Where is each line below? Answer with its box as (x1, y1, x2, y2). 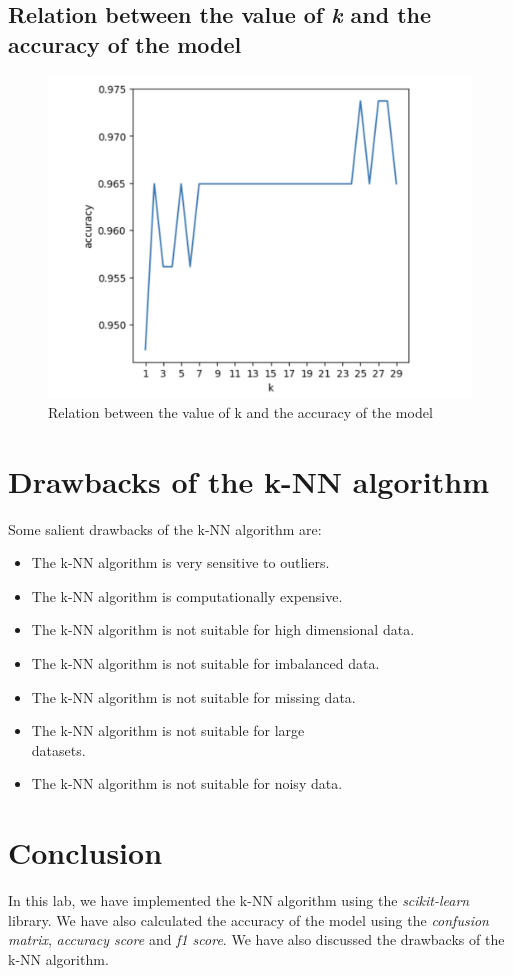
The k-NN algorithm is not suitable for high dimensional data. (31, 619, 415, 640)
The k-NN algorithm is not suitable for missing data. (31, 686, 356, 707)
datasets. (31, 739, 86, 760)
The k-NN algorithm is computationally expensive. (31, 585, 343, 606)
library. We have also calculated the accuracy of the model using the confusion (8, 909, 489, 930)
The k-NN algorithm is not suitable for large (31, 720, 305, 741)
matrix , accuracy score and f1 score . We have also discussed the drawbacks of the (8, 929, 505, 950)
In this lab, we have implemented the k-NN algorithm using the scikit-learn (8, 890, 470, 911)
